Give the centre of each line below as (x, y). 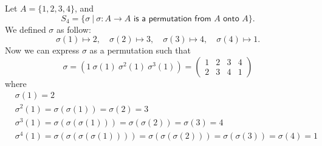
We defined (26, 29)
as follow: (74, 29)
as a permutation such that (140, 50)
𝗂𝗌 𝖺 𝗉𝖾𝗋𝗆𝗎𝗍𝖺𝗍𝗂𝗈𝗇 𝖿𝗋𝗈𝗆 (172, 19)
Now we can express (42, 50)
